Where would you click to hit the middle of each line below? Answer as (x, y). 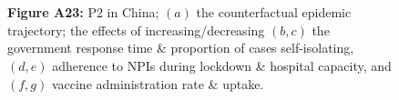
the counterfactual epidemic (274, 12)
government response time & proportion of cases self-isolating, (181, 48)
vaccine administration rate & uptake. (158, 83)
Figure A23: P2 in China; (83, 12)
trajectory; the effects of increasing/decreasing (136, 30)
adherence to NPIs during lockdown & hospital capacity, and (222, 65)
